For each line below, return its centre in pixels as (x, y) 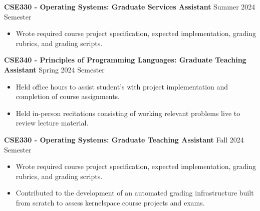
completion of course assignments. (68, 96)
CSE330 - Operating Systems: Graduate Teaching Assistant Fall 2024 (124, 139)
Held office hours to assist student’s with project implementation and (122, 86)
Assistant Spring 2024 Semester (54, 69)
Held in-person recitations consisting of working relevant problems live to (128, 113)
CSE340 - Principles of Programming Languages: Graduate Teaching (125, 60)
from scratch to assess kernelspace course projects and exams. (110, 202)
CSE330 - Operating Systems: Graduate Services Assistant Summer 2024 (130, 6)
